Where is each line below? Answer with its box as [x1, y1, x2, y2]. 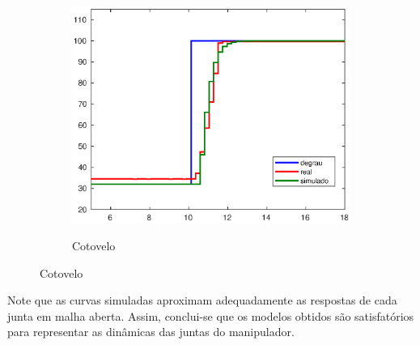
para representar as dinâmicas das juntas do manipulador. [7, 323, 295, 340]
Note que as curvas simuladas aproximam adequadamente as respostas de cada [7, 292, 397, 309]
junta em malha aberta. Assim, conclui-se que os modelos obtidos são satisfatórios [7, 307, 414, 324]
